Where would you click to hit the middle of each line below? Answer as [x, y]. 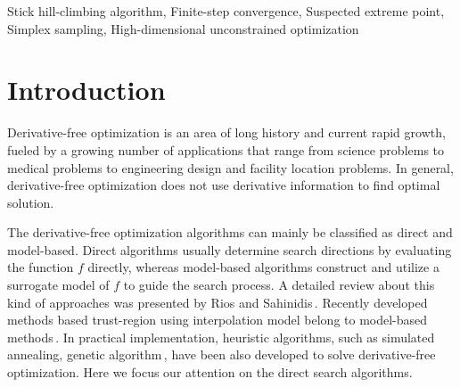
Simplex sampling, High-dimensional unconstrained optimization [183, 28]
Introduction [86, 90]
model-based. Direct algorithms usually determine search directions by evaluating [230, 249]
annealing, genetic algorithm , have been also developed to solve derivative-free [222, 354]
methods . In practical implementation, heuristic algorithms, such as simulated [221, 337]
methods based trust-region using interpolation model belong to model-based [218, 320]
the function [41, 267]
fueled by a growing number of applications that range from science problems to [226, 149]
